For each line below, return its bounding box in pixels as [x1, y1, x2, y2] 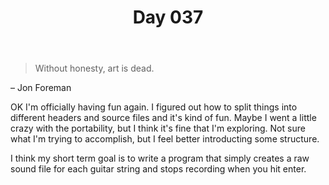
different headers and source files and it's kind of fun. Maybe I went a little [10, 112, 317, 124]
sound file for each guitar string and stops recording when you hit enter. [10, 163, 307, 175]
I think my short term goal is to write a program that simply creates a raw [10, 152, 310, 165]
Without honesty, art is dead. [34, 62, 155, 75]
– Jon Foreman [10, 82, 72, 94]
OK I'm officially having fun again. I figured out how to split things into [10, 101, 298, 113]
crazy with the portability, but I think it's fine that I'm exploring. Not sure [10, 122, 306, 135]
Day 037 [132, 6, 204, 29]
